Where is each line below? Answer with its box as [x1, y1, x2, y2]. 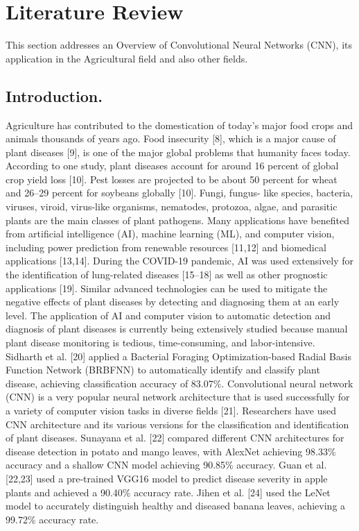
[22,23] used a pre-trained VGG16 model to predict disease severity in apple [6, 471, 328, 485]
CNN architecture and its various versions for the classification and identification [6, 416, 349, 431]
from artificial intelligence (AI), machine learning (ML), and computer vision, [6, 226, 335, 241]
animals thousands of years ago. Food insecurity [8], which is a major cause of [6, 131, 336, 146]
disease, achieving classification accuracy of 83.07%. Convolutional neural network [6, 376, 353, 390]
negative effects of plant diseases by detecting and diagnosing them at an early [6, 294, 340, 309]
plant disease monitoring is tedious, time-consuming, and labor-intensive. [6, 335, 315, 350]
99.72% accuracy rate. [6, 512, 99, 526]
